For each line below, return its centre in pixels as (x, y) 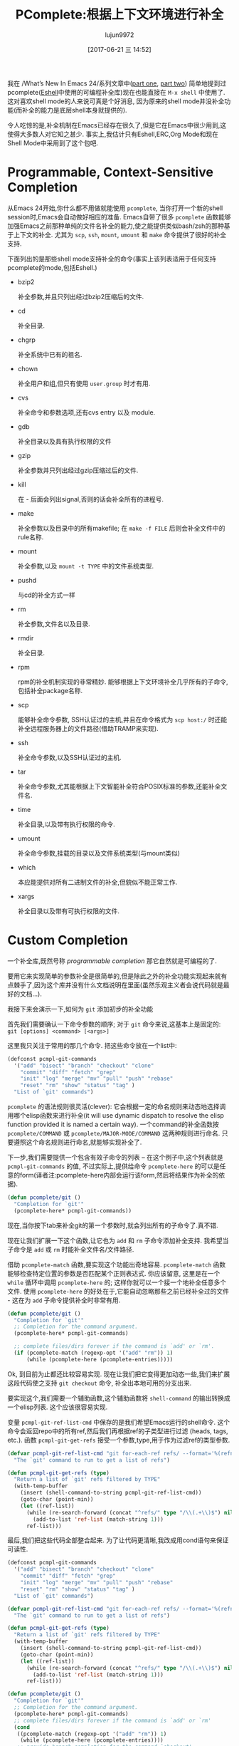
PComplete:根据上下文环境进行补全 (119, 15)
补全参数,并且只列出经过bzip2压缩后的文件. (81, 296)
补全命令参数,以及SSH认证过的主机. (70, 757)
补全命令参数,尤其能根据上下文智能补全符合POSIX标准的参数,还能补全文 (122, 786)
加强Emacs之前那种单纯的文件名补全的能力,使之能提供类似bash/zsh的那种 (116, 226)
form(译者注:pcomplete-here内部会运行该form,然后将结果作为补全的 (119, 1175)
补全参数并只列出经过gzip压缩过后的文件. (78, 470)
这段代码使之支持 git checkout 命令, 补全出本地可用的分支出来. (100, 1383)
